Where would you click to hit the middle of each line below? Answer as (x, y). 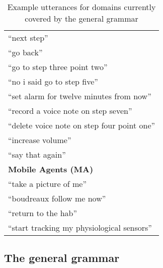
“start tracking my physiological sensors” (80, 227)
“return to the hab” (43, 213)
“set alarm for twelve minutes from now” (80, 96)
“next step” (28, 38)
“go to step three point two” (58, 67)
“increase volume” (40, 140)
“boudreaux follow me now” (57, 198)
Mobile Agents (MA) (51, 169)
